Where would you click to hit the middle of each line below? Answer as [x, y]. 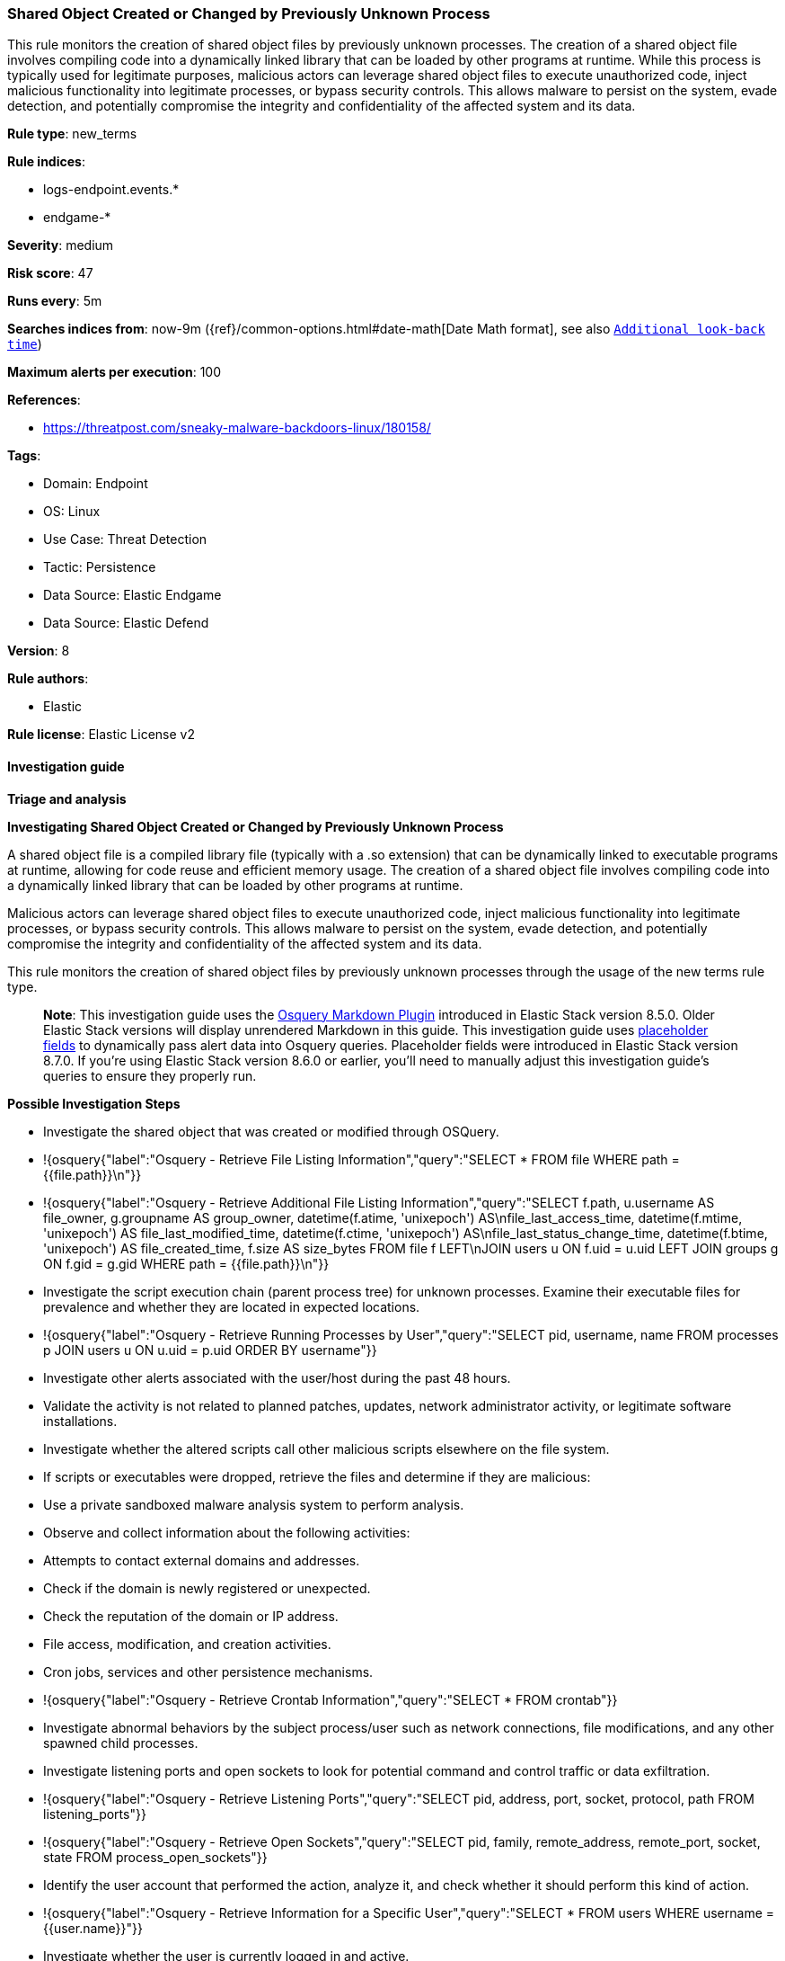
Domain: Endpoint [96, 484]
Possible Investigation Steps [94, 1103]
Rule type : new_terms [72, 134]
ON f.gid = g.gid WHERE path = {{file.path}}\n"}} [186, 1263]
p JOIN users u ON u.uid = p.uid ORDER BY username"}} [210, 1350]
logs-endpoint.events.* [111, 190]
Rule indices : [46, 162]
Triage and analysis [67, 798]
